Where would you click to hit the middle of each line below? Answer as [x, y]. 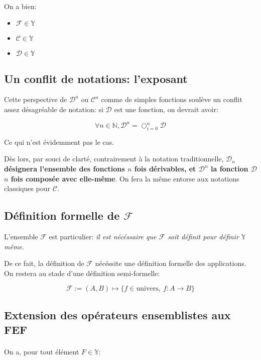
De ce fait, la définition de [44, 263]
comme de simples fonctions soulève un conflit [172, 99]
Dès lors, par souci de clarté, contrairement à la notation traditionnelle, [114, 159]
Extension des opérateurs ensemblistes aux [117, 314]
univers [147, 289]
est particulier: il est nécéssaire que [103, 237]
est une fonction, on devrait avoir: [166, 109]
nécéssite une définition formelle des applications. [171, 263]
